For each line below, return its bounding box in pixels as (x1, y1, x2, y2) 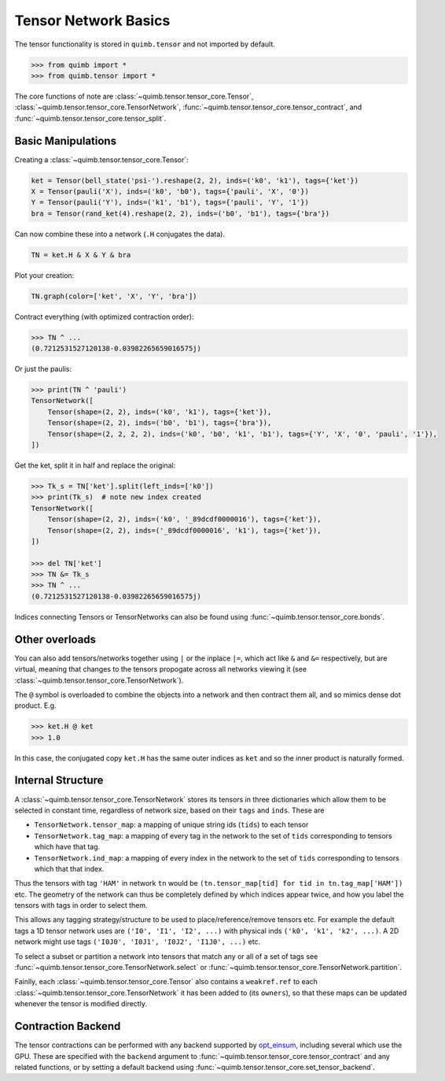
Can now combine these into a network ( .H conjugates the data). (14, 229, 226, 239)
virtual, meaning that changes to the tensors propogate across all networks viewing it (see (14, 665, 307, 674)
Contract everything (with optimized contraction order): (14, 312, 194, 321)
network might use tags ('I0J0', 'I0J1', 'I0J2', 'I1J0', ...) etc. (14, 937, 261, 946)
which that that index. (34, 864, 105, 873)
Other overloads (14, 632, 97, 646)
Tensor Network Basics (14, 12, 171, 29)
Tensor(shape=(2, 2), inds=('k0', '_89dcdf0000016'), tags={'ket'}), (47, 515, 322, 524)
